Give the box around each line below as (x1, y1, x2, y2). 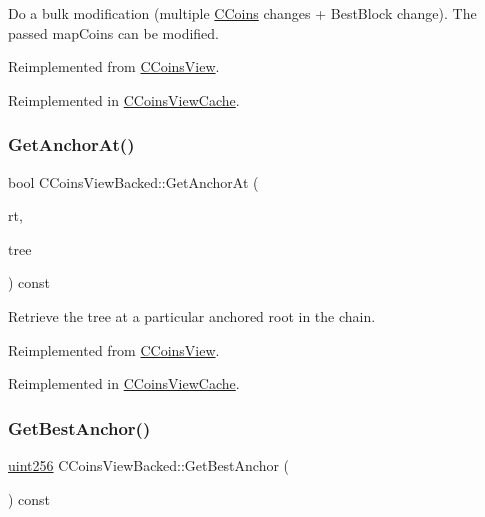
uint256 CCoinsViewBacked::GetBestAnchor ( (8, 454, 290, 475)
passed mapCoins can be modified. (8, 22, 220, 43)
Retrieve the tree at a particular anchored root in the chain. (8, 305, 376, 326)
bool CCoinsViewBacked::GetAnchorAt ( (8, 171, 259, 192)
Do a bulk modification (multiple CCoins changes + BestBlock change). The (8, 3, 477, 23)
